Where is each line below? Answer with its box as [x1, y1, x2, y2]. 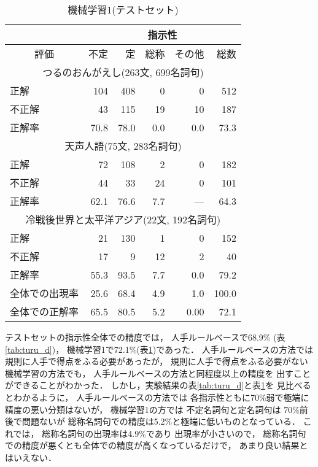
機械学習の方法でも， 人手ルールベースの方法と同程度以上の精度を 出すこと [5, 366, 311, 379]
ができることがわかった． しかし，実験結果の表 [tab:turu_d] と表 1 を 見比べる [5, 379, 311, 392]
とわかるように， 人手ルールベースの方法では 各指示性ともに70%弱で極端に [5, 390, 309, 403]
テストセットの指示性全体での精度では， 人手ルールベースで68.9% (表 [5, 331, 285, 343]
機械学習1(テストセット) [68, 2, 179, 17]
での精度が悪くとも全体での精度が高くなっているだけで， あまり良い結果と [5, 439, 308, 452]
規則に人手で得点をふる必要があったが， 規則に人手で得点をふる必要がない [5, 355, 308, 368]
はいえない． [5, 450, 56, 463]
